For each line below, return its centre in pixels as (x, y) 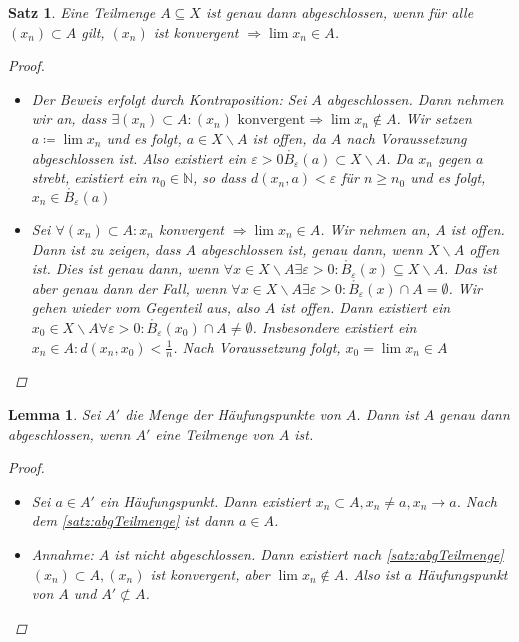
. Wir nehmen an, (375, 228)
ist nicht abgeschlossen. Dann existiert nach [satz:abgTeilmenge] (309, 553)
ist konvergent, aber (210, 573)
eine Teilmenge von (214, 433)
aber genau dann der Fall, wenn (129, 287)
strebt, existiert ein (89, 177)
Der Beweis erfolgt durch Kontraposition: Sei (169, 98)
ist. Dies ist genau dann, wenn (125, 268)
